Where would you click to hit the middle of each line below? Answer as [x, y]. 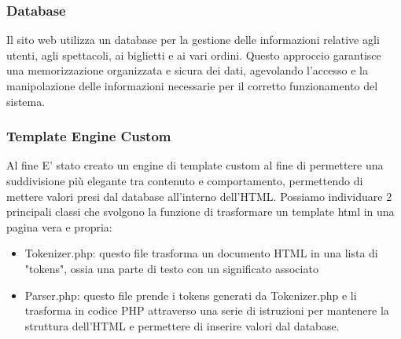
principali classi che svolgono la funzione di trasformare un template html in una [200, 211]
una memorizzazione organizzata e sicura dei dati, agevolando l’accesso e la [187, 70]
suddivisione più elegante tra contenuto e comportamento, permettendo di [185, 180]
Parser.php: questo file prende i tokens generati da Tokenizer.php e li [191, 295]
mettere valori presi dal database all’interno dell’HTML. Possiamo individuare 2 [199, 196]
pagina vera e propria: [59, 226]
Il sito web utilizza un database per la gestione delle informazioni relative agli [193, 40]
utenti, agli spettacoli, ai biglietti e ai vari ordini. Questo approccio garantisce [194, 55]
